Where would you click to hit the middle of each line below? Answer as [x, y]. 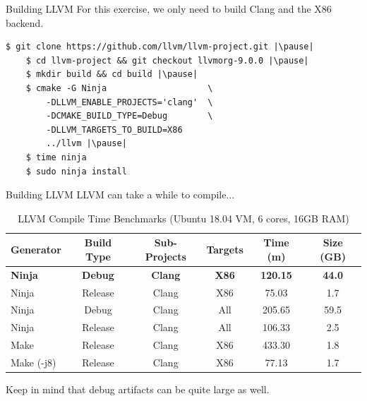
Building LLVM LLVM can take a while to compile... [120, 194]
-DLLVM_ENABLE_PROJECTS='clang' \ [130, 102]
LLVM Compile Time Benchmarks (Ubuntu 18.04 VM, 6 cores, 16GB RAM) [183, 218]
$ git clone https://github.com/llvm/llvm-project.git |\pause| [160, 47]
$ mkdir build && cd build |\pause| [112, 74]
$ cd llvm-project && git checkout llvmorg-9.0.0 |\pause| [167, 60]
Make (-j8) [34, 362]
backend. [25, 22]
